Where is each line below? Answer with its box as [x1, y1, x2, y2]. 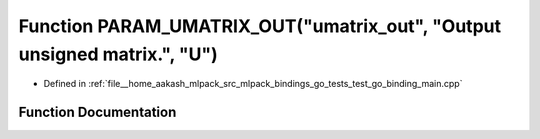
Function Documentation [18, 104, 177, 121]
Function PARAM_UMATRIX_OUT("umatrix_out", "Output [18, 15, 502, 37]
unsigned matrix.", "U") [18, 43, 219, 65]
